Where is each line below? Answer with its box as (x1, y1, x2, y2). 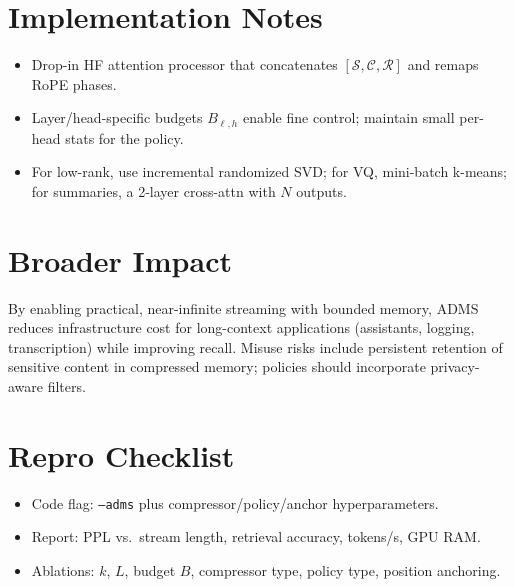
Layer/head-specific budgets (31, 107, 203, 128)
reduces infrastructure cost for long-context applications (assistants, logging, (8, 317, 475, 338)
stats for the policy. (65, 127, 184, 148)
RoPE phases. (31, 73, 117, 94)
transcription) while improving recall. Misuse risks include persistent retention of (8, 336, 503, 357)
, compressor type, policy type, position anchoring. (190, 560, 501, 581)
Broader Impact (8, 239, 232, 280)
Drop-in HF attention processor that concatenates (31, 54, 338, 75)
